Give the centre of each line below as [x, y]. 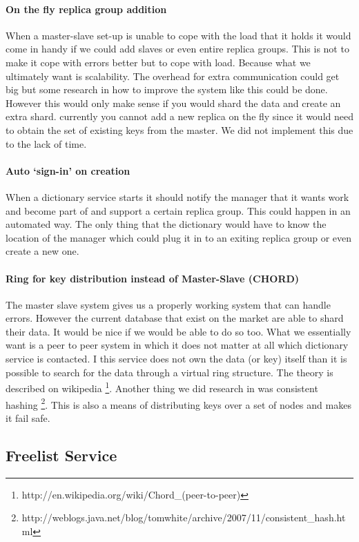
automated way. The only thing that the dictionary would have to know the [166, 224]
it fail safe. [28, 417]
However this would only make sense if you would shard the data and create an [173, 103]
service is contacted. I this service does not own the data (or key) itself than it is [176, 359]
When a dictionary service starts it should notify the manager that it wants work [177, 196]
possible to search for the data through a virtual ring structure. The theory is [169, 372]
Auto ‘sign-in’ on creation [68, 170]
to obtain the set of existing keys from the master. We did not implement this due [179, 129]
